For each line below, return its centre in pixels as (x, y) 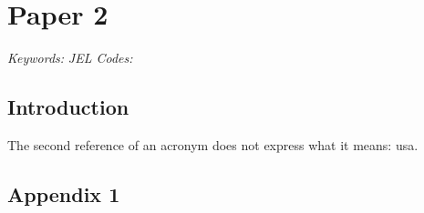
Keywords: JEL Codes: (70, 58)
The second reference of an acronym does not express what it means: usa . (213, 144)
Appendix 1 (64, 193)
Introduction (68, 107)
